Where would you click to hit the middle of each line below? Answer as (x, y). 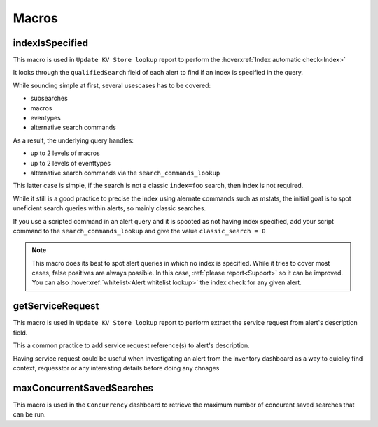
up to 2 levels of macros (65, 153)
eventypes (45, 118)
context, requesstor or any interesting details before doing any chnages (116, 368)
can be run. (29, 414)
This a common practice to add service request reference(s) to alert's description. (131, 345)
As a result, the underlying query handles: (73, 140)
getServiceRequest (56, 306)
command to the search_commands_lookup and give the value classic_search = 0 (139, 231)
